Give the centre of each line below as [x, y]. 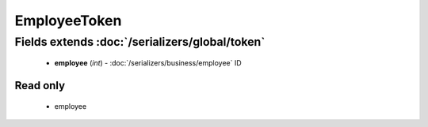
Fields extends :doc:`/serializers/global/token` [140, 42]
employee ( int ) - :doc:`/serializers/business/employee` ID [148, 63]
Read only [40, 86]
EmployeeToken [68, 21]
